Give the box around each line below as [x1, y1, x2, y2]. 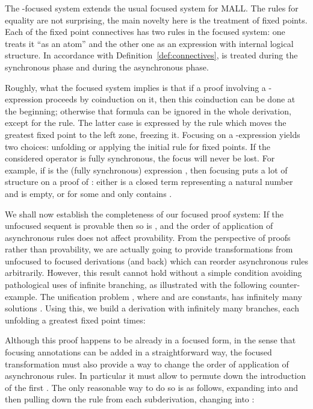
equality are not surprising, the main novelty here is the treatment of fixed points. [5, 13, 308, 26]
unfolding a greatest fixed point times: [5, 313, 146, 326]
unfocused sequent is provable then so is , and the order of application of [5, 219, 273, 232]
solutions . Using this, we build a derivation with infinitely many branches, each [5, 302, 299, 314]
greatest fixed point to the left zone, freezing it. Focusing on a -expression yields [5, 128, 300, 140]
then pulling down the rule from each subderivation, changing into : [5, 393, 255, 405]
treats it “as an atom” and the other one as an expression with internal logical [5, 37, 294, 49]
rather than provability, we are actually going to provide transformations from [5, 243, 293, 255]
